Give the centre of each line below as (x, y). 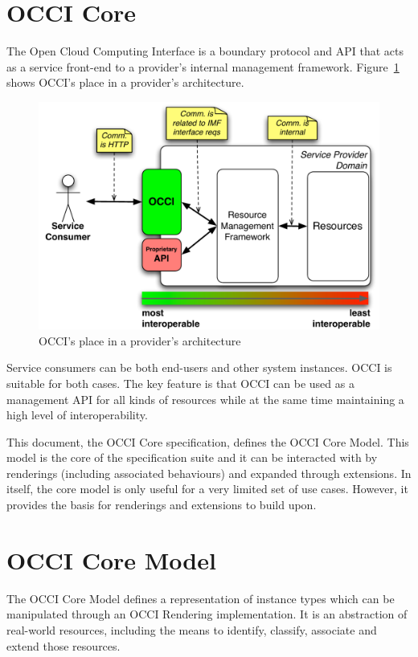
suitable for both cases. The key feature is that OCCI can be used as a (180, 383)
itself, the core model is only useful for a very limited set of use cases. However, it (207, 489)
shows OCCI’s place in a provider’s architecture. (125, 82)
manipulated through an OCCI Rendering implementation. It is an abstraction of (207, 614)
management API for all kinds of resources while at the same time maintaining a (205, 399)
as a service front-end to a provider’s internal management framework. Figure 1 (203, 66)
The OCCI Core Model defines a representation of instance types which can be (201, 598)
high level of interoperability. (77, 415)
